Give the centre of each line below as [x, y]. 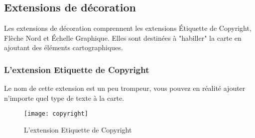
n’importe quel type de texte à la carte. [64, 98]
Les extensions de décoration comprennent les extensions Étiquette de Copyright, [128, 28]
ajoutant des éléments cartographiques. [64, 47]
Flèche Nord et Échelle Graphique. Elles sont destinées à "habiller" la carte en [123, 37]
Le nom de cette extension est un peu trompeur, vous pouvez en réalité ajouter [125, 88]
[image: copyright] [56, 114]
